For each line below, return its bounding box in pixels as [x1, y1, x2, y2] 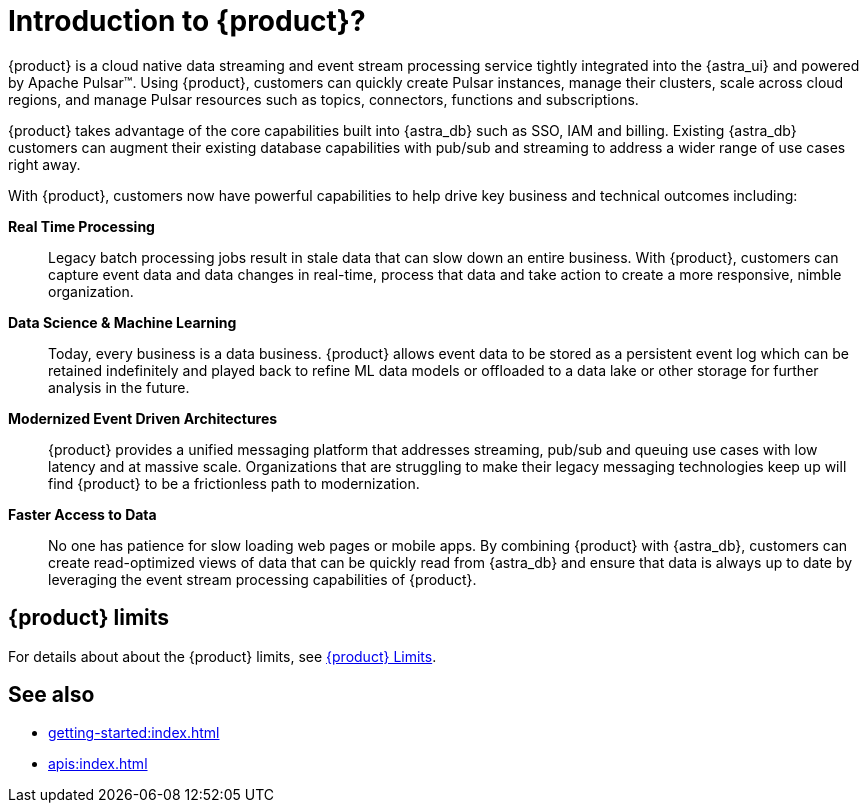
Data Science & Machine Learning [8, 313, 237, 331]
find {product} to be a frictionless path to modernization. [48, 474, 420, 492]
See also [8, 682, 95, 708]
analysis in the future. [48, 378, 190, 396]
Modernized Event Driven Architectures [8, 409, 278, 427]
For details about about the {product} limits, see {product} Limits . [8, 647, 437, 665]
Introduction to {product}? [8, 4, 366, 38]
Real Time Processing [8, 217, 155, 235]
